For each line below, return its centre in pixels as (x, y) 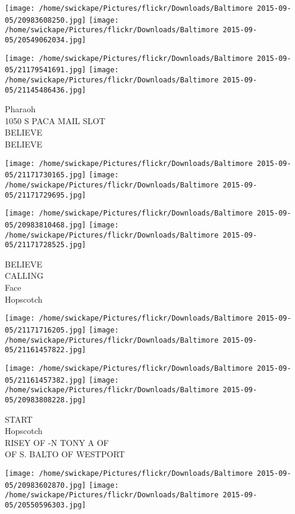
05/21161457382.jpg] (46, 380)
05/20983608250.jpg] (46, 20)
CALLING (24, 276)
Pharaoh (20, 109)
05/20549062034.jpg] (46, 40)
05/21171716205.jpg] (46, 330)
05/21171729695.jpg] (46, 195)
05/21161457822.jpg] (46, 350)
